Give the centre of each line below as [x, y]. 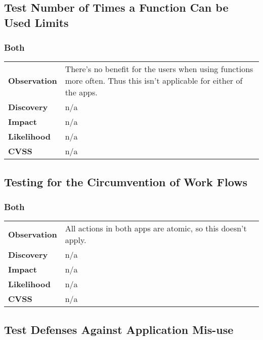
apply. [76, 240]
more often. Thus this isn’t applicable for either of [154, 81]
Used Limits [36, 22]
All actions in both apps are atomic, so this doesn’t [156, 228]
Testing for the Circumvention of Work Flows [126, 181]
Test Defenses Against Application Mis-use [119, 329]
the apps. [81, 92]
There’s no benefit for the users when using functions [159, 69]
